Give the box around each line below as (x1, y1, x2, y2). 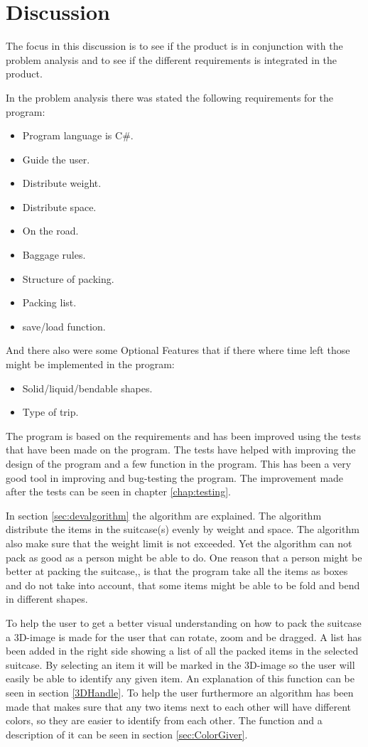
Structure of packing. (22, 271, 114, 286)
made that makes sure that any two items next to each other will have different (6, 699, 351, 714)
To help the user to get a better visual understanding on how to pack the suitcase (6, 615, 362, 630)
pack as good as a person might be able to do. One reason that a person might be (6, 549, 362, 564)
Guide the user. (22, 151, 90, 166)
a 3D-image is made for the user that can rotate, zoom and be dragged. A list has (6, 629, 362, 644)
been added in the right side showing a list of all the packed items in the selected (6, 643, 359, 658)
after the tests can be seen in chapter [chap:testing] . (6, 484, 231, 499)
